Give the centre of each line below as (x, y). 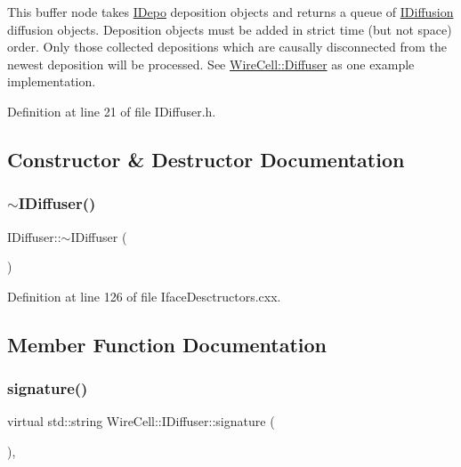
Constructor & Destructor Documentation (206, 159)
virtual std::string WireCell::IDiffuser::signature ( (141, 421)
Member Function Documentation (167, 344)
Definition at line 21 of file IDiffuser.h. (112, 111)
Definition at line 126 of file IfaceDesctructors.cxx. (144, 296)
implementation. (52, 81)
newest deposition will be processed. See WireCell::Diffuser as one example (211, 64)
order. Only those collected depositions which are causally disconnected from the (227, 47)
